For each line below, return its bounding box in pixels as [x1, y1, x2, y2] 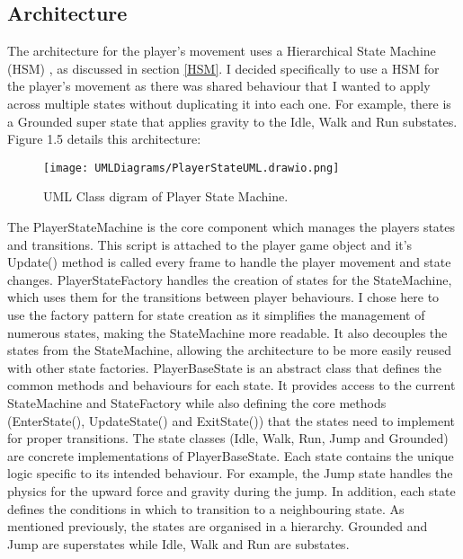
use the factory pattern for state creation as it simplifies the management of [7, 305, 425, 324]
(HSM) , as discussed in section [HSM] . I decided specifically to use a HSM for [7, 58, 440, 77]
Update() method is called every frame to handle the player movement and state [7, 253, 451, 271]
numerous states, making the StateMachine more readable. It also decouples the [7, 323, 448, 342]
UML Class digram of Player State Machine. [43, 187, 289, 206]
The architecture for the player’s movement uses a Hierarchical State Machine [7, 41, 436, 60]
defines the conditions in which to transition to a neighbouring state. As [7, 499, 405, 518]
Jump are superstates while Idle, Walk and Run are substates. [7, 534, 350, 553]
